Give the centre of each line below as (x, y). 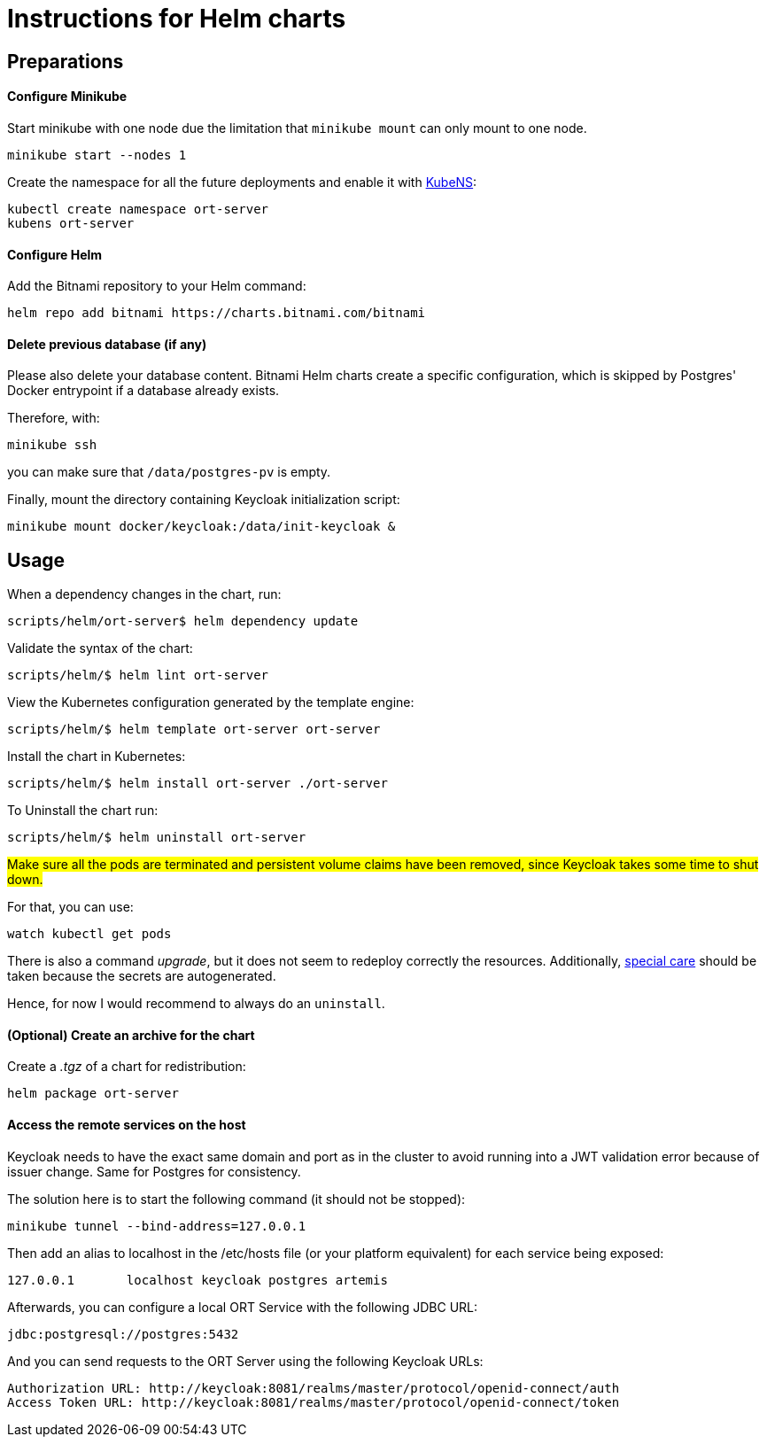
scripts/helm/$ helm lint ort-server (138, 675)
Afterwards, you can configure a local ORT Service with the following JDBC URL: (243, 1307)
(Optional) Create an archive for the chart (131, 1035)
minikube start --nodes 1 (97, 155)
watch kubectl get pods (89, 934)
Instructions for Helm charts (177, 19)
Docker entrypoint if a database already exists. (143, 391)
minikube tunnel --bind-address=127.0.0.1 (157, 1226)
